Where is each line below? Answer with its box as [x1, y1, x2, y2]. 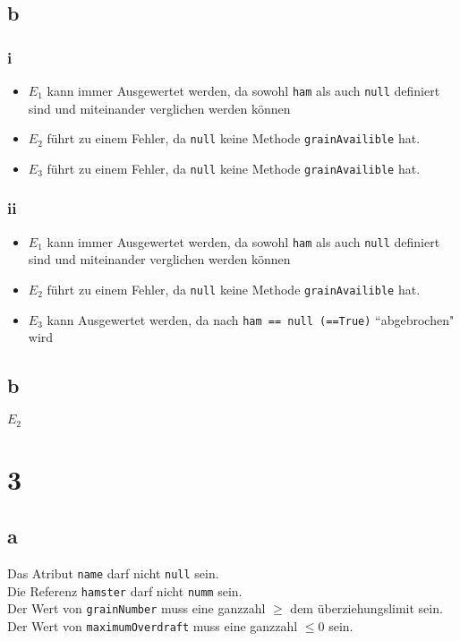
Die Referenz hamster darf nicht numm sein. [7, 581, 243, 600]
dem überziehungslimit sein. [290, 599, 443, 618]
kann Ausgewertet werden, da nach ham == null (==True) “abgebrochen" [47, 310, 455, 329]
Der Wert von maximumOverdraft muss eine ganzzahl [7, 617, 298, 636]
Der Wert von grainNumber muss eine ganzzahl [7, 599, 266, 618]
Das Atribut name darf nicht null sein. [7, 564, 219, 583]
